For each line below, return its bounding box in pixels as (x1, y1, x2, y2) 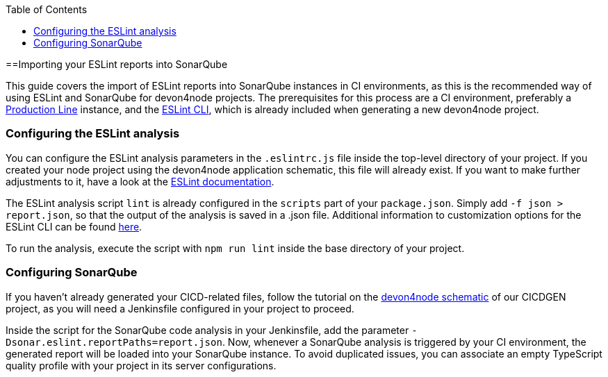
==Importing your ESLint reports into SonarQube (6, 58, 228, 70)
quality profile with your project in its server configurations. (6, 359, 277, 371)
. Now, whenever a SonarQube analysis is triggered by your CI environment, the (222, 335, 586, 348)
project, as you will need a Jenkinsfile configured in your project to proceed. (6, 302, 354, 315)
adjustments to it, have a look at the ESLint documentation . (6, 175, 274, 187)
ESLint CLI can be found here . (6, 220, 142, 233)
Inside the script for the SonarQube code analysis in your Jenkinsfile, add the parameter (6, 324, 409, 336)
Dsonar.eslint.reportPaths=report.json (6, 336, 222, 348)
